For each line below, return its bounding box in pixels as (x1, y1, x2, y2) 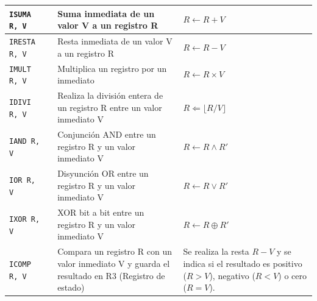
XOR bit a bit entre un (57, 206, 144, 219)
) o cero (278, 269, 307, 282)
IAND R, (9, 136, 40, 146)
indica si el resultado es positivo (183, 257, 302, 269)
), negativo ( (209, 269, 255, 282)
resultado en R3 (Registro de (57, 269, 165, 282)
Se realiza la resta (183, 245, 249, 258)
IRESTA (9, 38, 35, 47)
